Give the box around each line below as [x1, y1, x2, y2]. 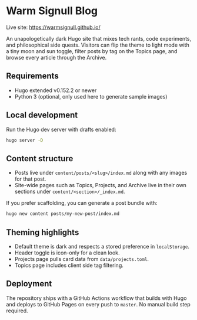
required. [6, 307, 28, 314]
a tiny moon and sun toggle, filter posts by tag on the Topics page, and [6, 47, 178, 54]
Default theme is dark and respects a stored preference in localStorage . [14, 243, 190, 250]
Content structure [6, 154, 74, 164]
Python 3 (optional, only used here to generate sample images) [14, 93, 168, 100]
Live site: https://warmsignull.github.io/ [6, 24, 101, 31]
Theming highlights [6, 227, 79, 237]
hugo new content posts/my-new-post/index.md [6, 211, 119, 217]
